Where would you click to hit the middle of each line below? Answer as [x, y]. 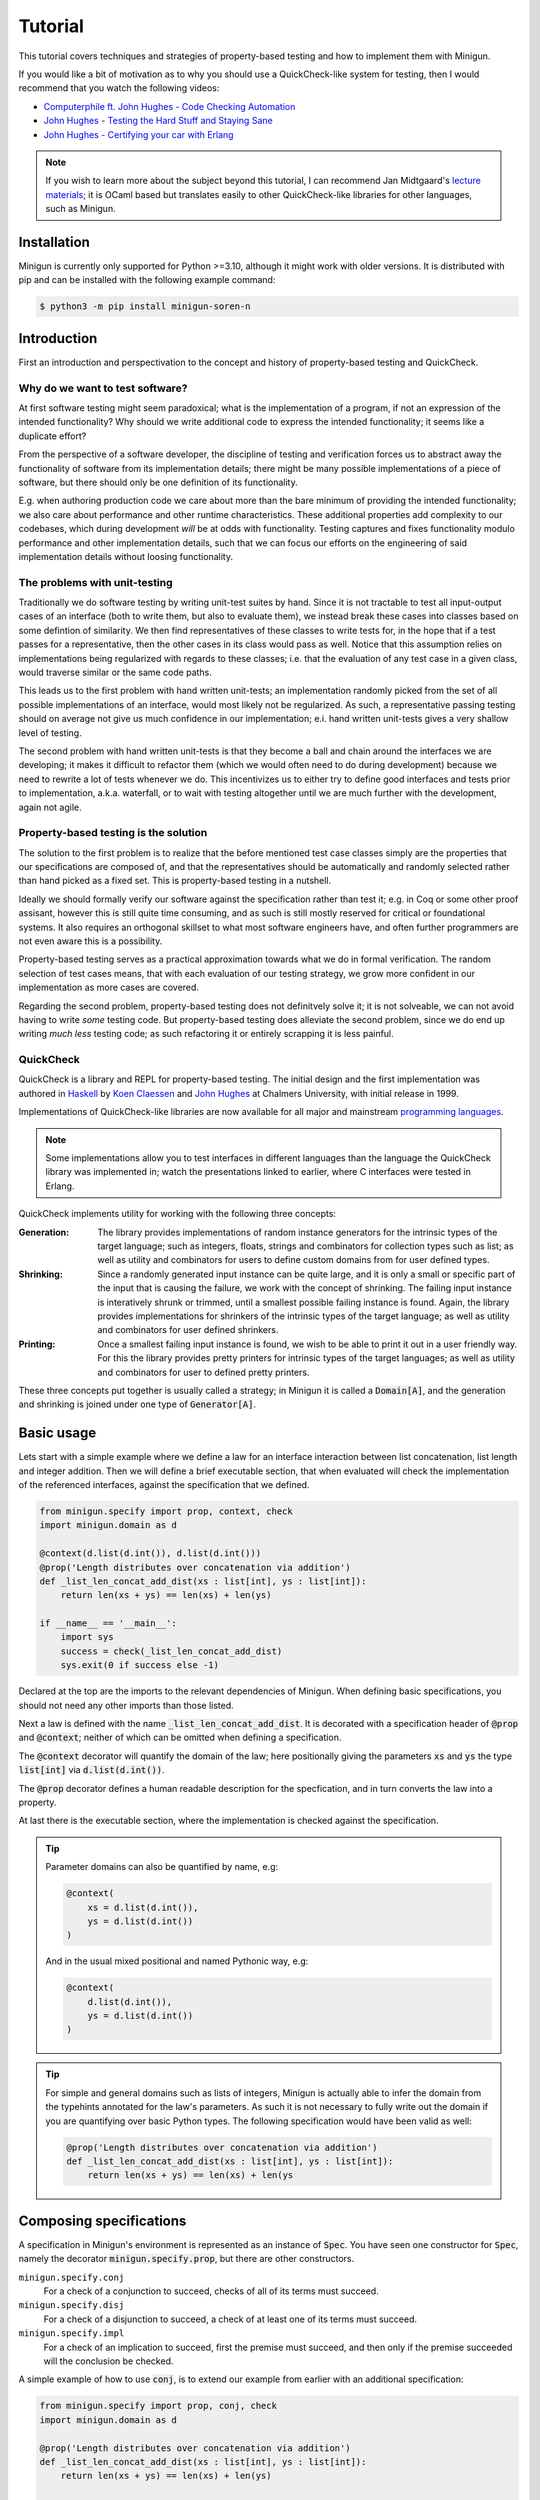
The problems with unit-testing [96, 582]
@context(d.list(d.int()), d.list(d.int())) [150, 1553]
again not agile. [50, 807]
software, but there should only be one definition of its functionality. [158, 482]
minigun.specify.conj [71, 2277]
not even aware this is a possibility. [90, 941]
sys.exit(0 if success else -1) [140, 1665]
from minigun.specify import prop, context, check [166, 1511]
